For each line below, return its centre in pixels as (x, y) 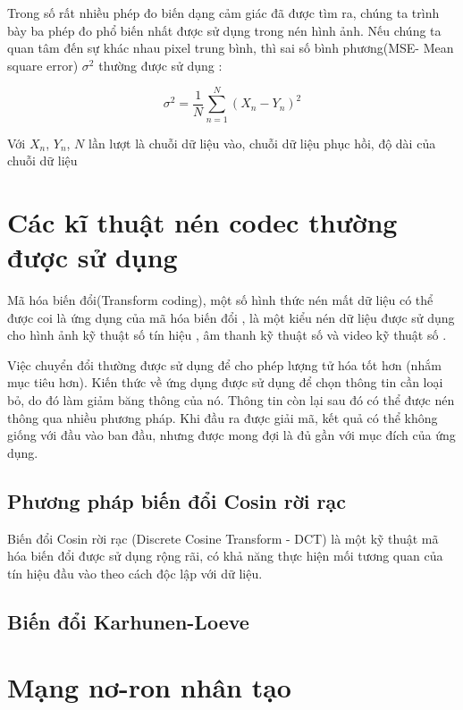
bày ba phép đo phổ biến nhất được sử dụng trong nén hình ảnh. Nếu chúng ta (224, 30)
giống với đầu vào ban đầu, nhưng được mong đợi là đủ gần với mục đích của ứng (231, 435)
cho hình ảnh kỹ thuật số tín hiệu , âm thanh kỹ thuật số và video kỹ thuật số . (227, 335)
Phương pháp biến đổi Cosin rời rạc (177, 500)
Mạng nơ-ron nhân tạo (149, 687)
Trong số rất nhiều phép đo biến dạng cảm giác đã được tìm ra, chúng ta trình (223, 13)
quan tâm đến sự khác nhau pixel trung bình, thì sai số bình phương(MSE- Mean (231, 48)
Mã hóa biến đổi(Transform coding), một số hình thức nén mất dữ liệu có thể (220, 300)
